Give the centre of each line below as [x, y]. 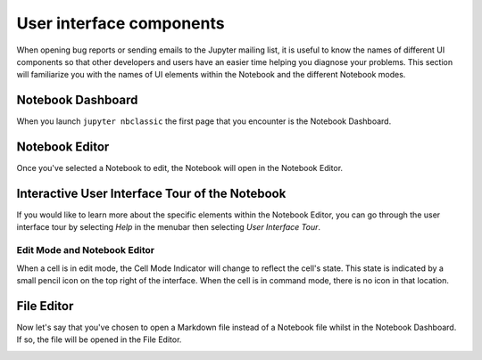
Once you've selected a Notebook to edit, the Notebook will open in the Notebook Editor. [180, 168]
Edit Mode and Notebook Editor [86, 250]
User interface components [120, 23]
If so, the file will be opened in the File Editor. [99, 340]
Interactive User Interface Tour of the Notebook [151, 193]
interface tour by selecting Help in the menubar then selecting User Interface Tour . [169, 227]
